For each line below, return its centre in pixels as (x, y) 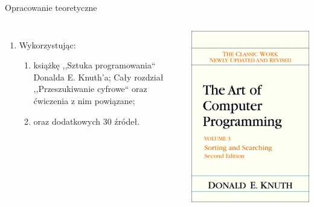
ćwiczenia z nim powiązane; (84, 100)
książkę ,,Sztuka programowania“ (95, 65)
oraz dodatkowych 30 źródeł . (87, 121)
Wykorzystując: (47, 44)
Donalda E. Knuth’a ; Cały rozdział (98, 77)
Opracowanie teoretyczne (51, 7)
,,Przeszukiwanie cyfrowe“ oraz (90, 89)
